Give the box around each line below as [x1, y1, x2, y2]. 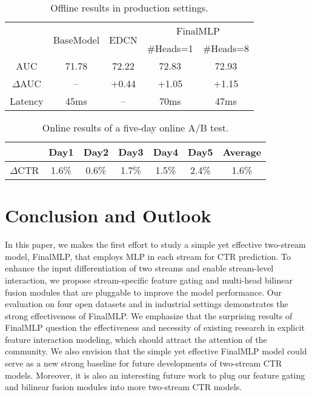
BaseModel [53, 32, 100, 47]
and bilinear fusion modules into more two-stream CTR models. [5, 380, 242, 393]
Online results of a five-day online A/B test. [42, 121, 229, 134]
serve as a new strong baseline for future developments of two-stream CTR [5, 357, 282, 370]
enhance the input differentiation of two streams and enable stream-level [5, 262, 274, 274]
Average [222, 145, 262, 159]
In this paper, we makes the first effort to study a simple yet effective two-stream [5, 238, 306, 251]
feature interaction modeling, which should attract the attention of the [5, 333, 267, 345]
